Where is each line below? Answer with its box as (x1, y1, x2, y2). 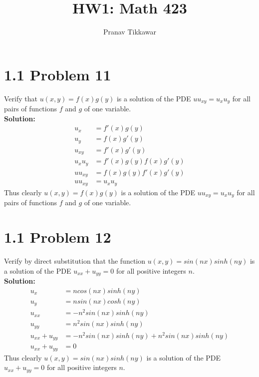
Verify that (4, 93, 37, 103)
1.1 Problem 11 (4, 64, 111, 84)
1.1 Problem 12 (4, 226, 111, 247)
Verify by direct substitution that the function (4, 255, 146, 266)
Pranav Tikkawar (103, 26, 157, 37)
